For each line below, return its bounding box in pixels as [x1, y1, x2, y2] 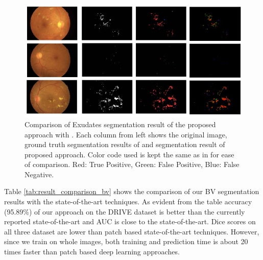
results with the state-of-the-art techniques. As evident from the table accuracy [4, 196, 252, 207]
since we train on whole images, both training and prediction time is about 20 [4, 236, 248, 247]
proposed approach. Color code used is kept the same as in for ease [25, 149, 234, 159]
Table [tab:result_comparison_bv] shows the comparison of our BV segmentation [4, 186, 259, 197]
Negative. [25, 169, 54, 179]
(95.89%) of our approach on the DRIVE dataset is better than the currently [4, 206, 245, 217]
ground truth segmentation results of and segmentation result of [25, 139, 225, 150]
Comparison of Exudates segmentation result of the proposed [25, 119, 216, 129]
